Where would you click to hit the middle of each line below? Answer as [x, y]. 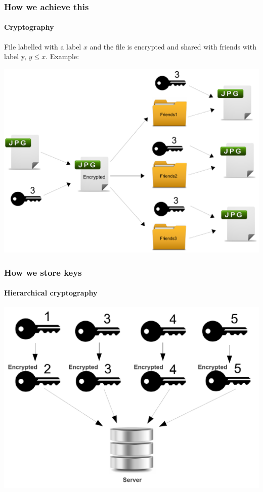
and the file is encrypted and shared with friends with [173, 46]
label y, [15, 56]
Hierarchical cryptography [51, 293]
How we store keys [43, 272]
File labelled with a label [43, 46]
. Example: [62, 56]
